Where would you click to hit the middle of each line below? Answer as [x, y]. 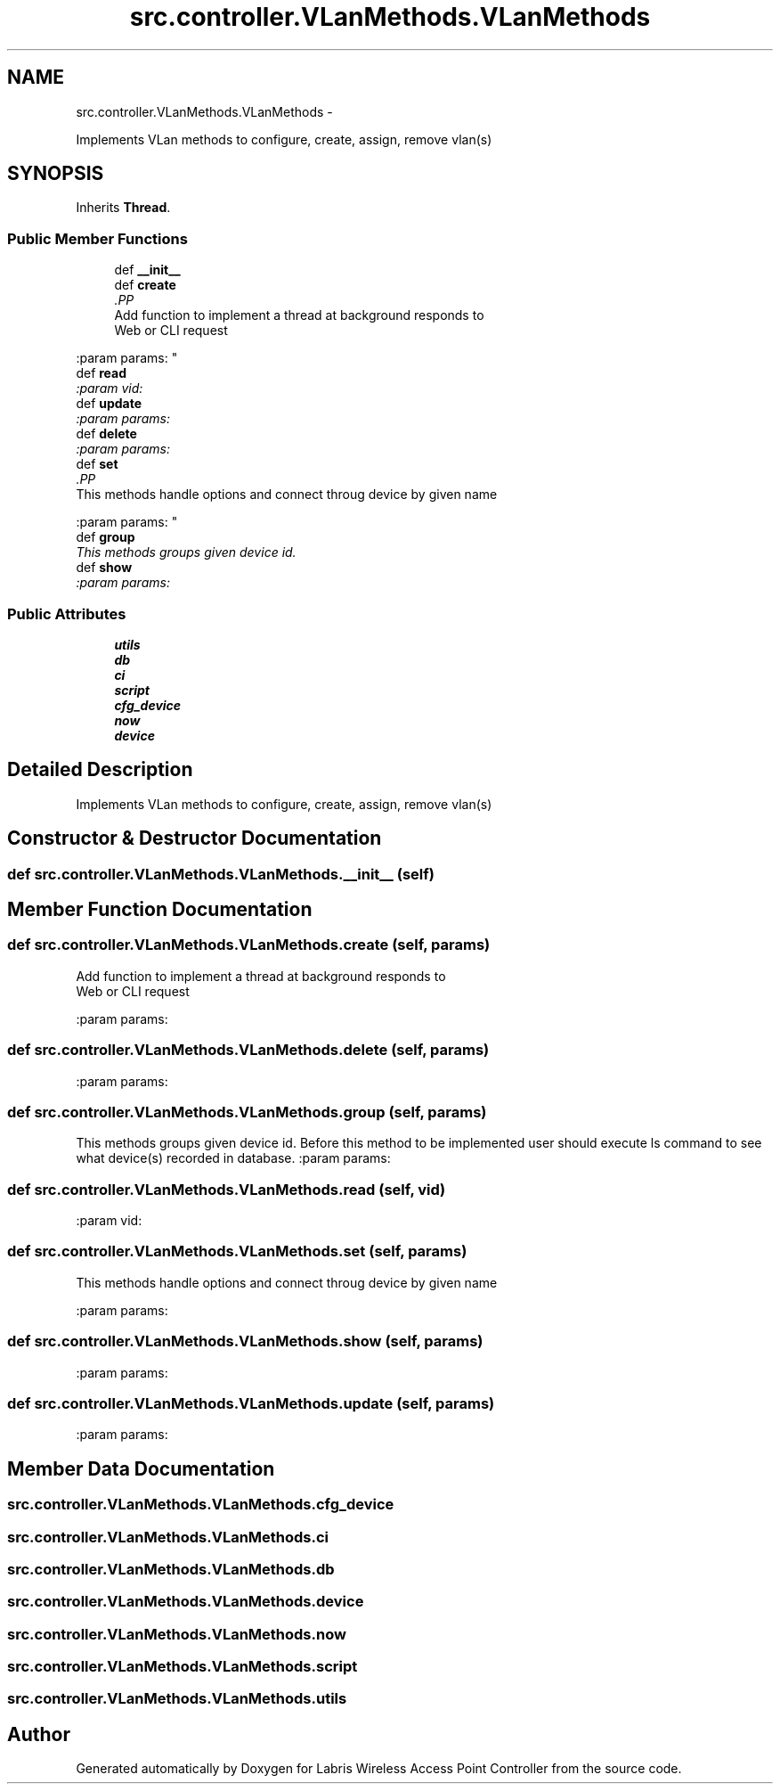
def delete [106, 434]
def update [109, 404]
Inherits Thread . [123, 208]
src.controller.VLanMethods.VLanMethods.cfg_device [201, 1505]
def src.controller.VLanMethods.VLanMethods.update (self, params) [251, 1403]
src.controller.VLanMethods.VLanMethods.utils [177, 1699]
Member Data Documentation [141, 1468]
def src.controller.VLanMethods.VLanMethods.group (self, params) [247, 1112]
